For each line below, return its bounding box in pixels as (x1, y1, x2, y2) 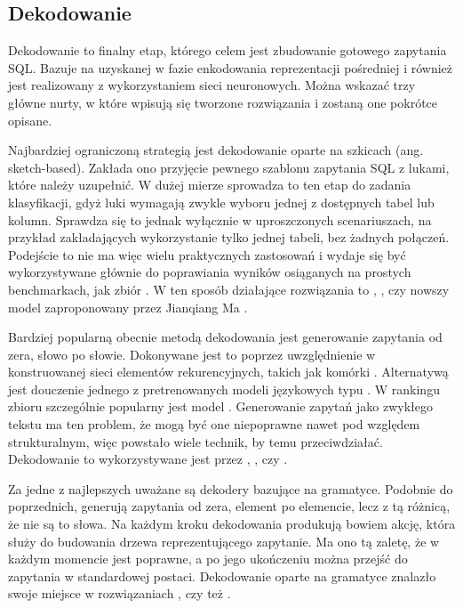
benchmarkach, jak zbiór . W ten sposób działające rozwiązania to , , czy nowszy (8, 280, 450, 298)
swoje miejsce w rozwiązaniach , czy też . (8, 584, 231, 603)
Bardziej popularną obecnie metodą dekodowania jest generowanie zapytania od (8, 328, 443, 346)
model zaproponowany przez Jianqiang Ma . (8, 297, 248, 316)
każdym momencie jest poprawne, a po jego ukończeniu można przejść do (8, 549, 408, 568)
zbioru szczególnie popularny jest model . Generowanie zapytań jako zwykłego (8, 397, 433, 416)
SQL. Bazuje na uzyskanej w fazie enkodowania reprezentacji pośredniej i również (8, 58, 453, 77)
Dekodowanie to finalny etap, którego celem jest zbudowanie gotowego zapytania (8, 41, 447, 60)
